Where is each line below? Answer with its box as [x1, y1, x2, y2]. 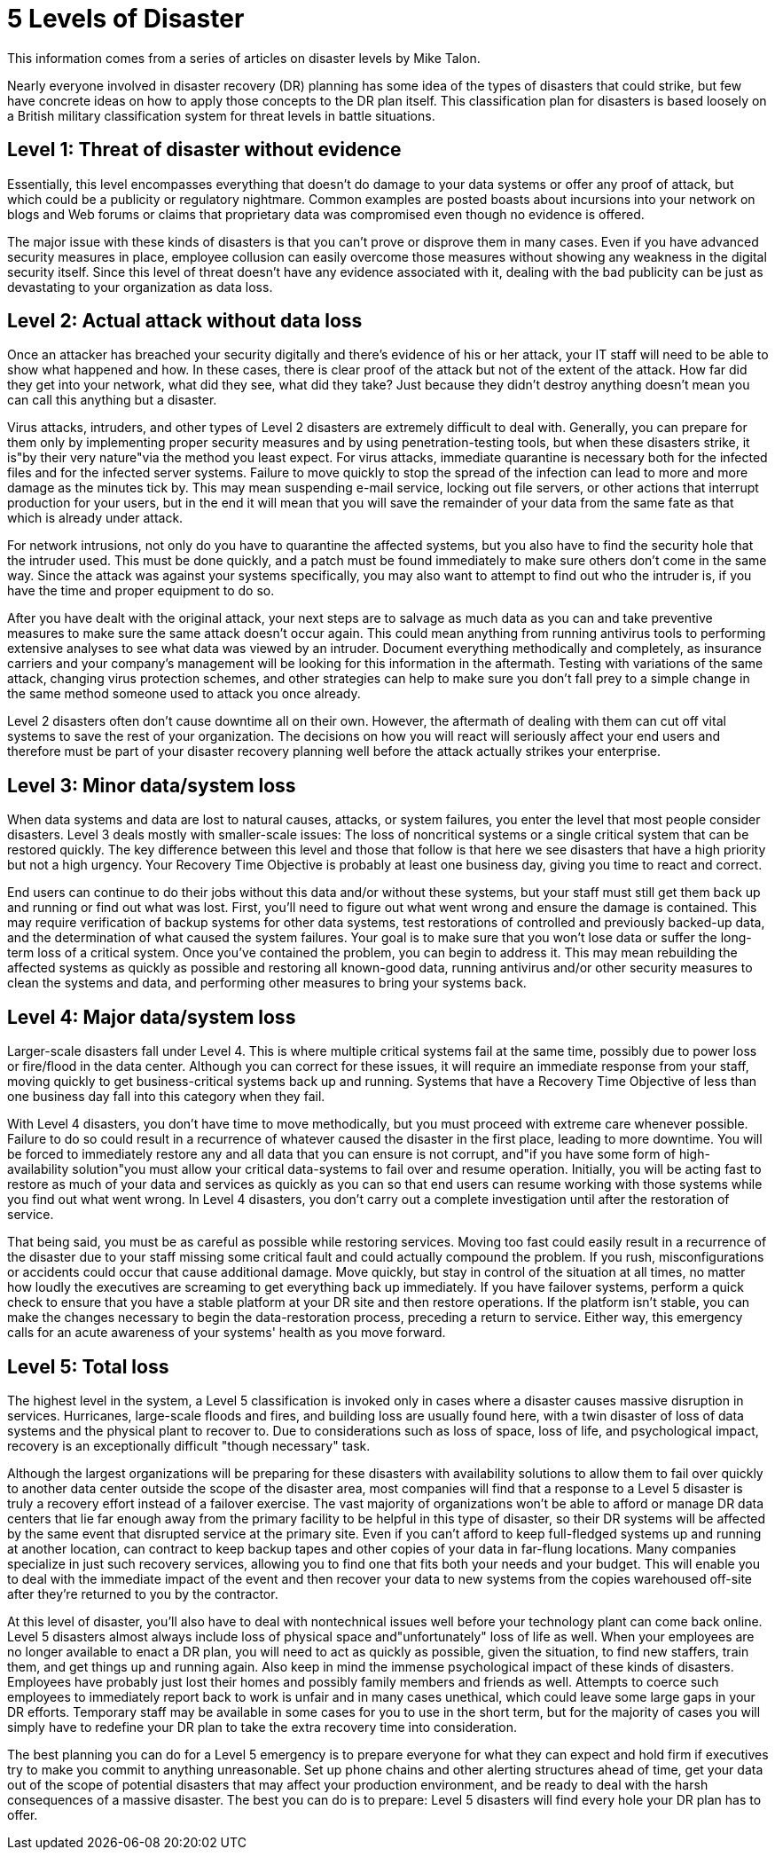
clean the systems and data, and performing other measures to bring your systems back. [7, 975, 527, 991]
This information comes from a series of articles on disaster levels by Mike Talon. [7, 50, 481, 66]
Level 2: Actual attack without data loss [7, 310, 363, 333]
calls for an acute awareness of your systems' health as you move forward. [7, 1325, 446, 1341]
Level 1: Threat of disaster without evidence [7, 138, 402, 161]
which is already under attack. [7, 510, 184, 526]
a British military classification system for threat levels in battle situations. [7, 107, 435, 123]
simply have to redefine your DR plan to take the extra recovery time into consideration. [7, 1719, 517, 1735]
